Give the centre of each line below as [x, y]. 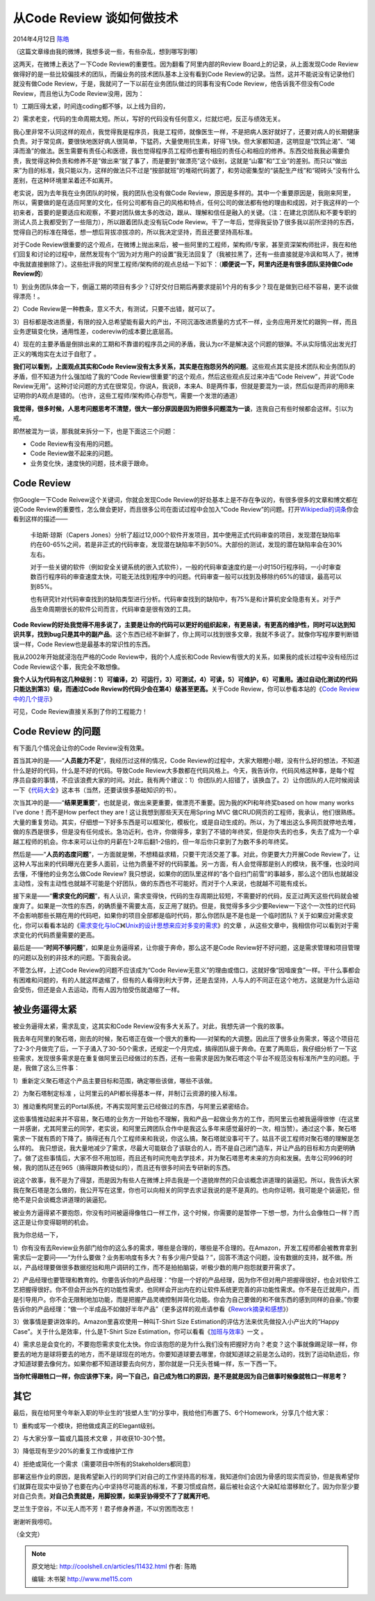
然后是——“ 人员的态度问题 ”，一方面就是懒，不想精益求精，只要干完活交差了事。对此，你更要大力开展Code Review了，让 [186, 854]
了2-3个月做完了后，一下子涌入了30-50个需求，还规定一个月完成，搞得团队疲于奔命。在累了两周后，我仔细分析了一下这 [185, 1048]
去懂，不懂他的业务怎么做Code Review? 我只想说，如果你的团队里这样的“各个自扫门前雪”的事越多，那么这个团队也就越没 [186, 873]
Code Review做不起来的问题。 [74, 453]
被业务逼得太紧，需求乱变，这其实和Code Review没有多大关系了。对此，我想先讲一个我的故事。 [150, 1026]
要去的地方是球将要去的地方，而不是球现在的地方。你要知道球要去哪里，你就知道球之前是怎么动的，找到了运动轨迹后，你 [186, 1354]
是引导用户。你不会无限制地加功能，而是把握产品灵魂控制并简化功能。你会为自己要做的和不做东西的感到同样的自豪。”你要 [186, 1299]
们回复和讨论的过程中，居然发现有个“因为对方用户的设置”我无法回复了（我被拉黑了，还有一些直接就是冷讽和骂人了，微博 [186, 254]
